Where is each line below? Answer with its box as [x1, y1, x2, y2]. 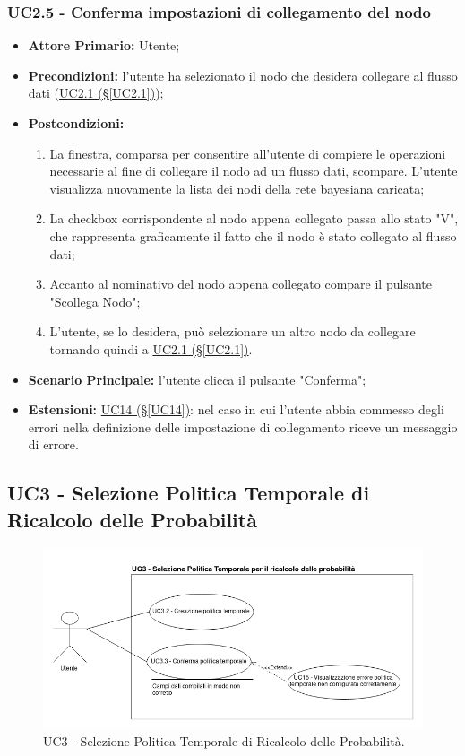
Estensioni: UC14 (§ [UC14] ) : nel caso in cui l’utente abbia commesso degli [28, 400, 444, 419]
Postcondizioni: [28, 114, 125, 132]
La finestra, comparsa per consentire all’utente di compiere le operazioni [49, 143, 446, 162]
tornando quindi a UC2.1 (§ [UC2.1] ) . [49, 339, 253, 358]
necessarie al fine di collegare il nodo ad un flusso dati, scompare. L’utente [49, 161, 458, 180]
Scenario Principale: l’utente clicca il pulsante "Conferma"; [28, 369, 366, 388]
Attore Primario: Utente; [28, 36, 180, 55]
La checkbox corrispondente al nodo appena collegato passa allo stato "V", [49, 209, 459, 228]
